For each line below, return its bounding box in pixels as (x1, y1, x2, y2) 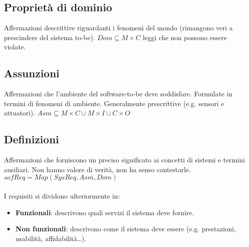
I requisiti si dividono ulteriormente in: (4, 190, 120, 201)
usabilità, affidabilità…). (15, 233, 86, 243)
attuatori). (4, 108, 35, 118)
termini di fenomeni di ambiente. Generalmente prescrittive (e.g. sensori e (4, 98, 224, 108)
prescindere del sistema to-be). (4, 32, 95, 42)
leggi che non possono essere (143, 32, 227, 42)
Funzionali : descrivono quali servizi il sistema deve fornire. (15, 207, 194, 217)
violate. (4, 42, 26, 52)
